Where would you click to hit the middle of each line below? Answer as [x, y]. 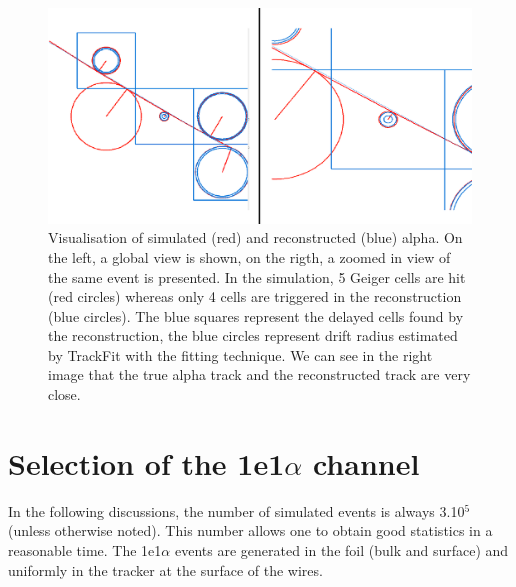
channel [366, 462]
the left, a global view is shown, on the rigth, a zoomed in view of [249, 256]
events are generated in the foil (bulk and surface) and [341, 549]
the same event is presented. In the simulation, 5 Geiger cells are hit [257, 276]
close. [64, 394]
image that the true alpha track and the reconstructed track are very [259, 374]
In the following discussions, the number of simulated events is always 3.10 [236, 510]
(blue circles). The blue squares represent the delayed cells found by [256, 315]
